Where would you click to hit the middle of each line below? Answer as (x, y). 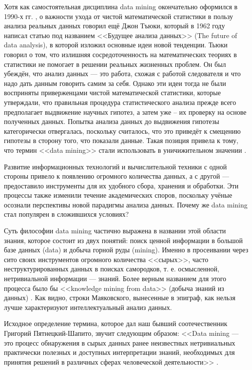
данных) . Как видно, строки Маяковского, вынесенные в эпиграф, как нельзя (120, 298)
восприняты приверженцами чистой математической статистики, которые (112, 92)
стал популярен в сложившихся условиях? (67, 214)
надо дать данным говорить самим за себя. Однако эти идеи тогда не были (115, 83)
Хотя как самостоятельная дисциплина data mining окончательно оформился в (121, 6)
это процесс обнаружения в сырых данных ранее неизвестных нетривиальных (120, 342)
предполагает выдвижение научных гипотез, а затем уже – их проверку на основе (125, 112)
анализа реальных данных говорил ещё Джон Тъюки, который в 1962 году (115, 26)
